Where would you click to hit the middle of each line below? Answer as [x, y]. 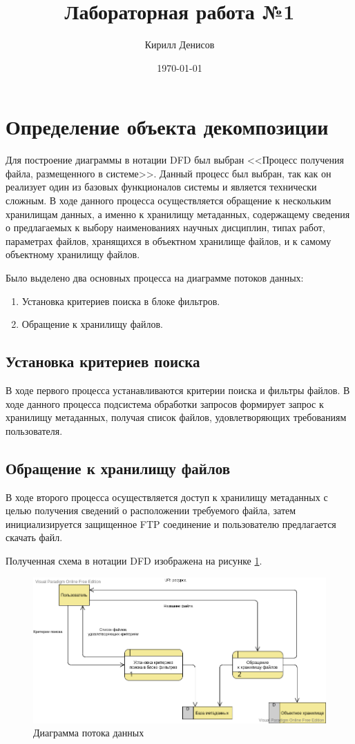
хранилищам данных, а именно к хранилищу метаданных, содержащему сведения [178, 214]
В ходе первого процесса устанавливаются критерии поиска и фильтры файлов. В [178, 390]
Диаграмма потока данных [89, 733]
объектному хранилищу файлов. [73, 254]
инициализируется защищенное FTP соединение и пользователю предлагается [171, 523]
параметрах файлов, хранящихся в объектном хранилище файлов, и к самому [169, 241]
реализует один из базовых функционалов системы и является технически [161, 187]
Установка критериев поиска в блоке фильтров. [121, 301]
